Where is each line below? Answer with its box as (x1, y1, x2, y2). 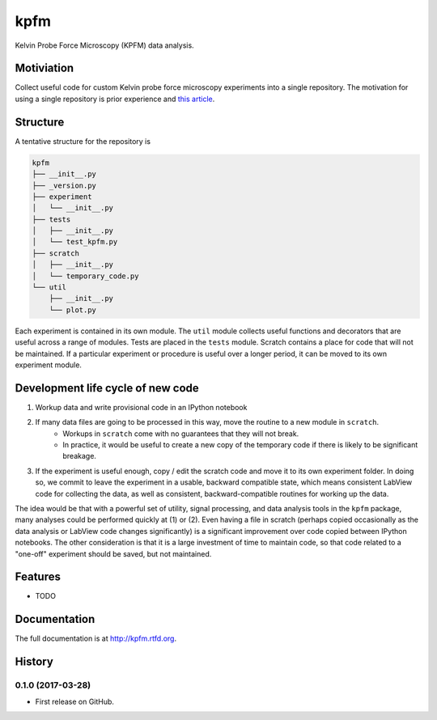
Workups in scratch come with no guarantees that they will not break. (62, 429, 299, 438)
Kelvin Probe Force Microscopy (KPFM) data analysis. (15, 40, 194, 50)
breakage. (62, 451, 97, 461)
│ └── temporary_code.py (32, 271, 139, 281)
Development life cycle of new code (15, 381, 200, 395)
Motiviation (15, 61, 74, 75)
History (15, 655, 54, 669)
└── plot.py (49, 305, 97, 315)
